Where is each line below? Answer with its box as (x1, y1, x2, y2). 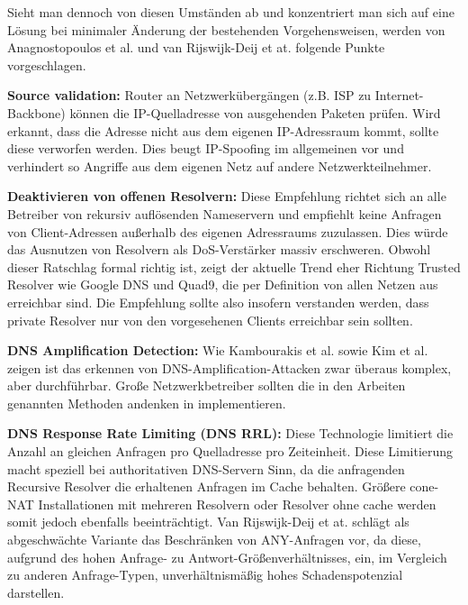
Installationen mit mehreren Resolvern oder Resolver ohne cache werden (38, 494, 436, 513)
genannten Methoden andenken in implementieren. (7, 393, 286, 412)
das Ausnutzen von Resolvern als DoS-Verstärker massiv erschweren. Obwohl (7, 240, 431, 259)
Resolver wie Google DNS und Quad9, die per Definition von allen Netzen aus (7, 275, 438, 294)
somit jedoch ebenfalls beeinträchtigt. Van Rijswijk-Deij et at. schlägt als (7, 512, 409, 531)
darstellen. (7, 582, 65, 601)
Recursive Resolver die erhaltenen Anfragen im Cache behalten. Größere (7, 477, 406, 496)
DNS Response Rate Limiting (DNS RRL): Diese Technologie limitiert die (7, 424, 454, 443)
